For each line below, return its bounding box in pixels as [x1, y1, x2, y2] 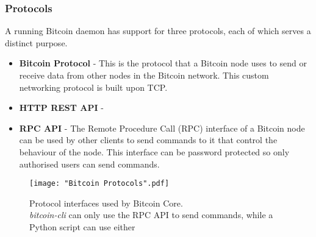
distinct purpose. [5, 36, 68, 49]
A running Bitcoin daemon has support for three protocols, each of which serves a [5, 24, 311, 37]
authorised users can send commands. [19, 157, 160, 170]
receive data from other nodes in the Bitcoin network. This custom [19, 69, 269, 81]
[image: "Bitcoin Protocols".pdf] [29, 179, 170, 188]
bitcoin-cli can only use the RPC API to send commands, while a [29, 208, 273, 221]
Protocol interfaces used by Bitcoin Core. [29, 196, 183, 209]
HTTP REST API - [19, 101, 104, 114]
